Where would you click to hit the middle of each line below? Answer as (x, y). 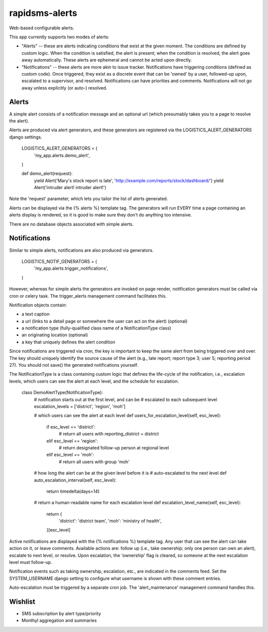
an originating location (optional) (55, 335)
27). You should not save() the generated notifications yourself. (74, 365)
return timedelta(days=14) (73, 491)
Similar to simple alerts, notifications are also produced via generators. (81, 250)
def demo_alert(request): (47, 174)
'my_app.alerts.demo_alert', (62, 155)
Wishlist (22, 602)
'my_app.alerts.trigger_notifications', (71, 268)
